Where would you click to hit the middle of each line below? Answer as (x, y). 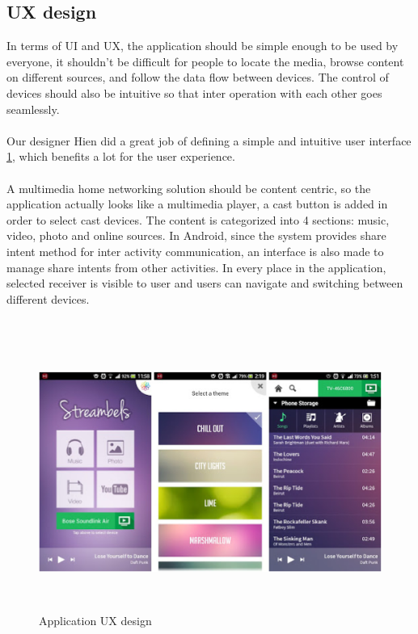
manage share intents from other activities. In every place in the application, (196, 267)
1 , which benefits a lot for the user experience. (121, 156)
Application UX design (95, 620)
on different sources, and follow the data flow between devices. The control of (198, 77)
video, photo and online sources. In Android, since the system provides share (196, 235)
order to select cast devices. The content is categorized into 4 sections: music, (198, 219)
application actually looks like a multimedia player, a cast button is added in (197, 204)
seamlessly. (33, 109)
